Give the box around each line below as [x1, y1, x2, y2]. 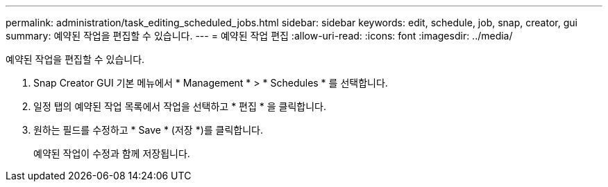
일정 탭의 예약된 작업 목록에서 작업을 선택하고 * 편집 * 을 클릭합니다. [33, 100, 327, 112]
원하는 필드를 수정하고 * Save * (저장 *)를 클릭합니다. [33, 124, 264, 136]
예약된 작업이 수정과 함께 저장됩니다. [33, 148, 190, 159]
